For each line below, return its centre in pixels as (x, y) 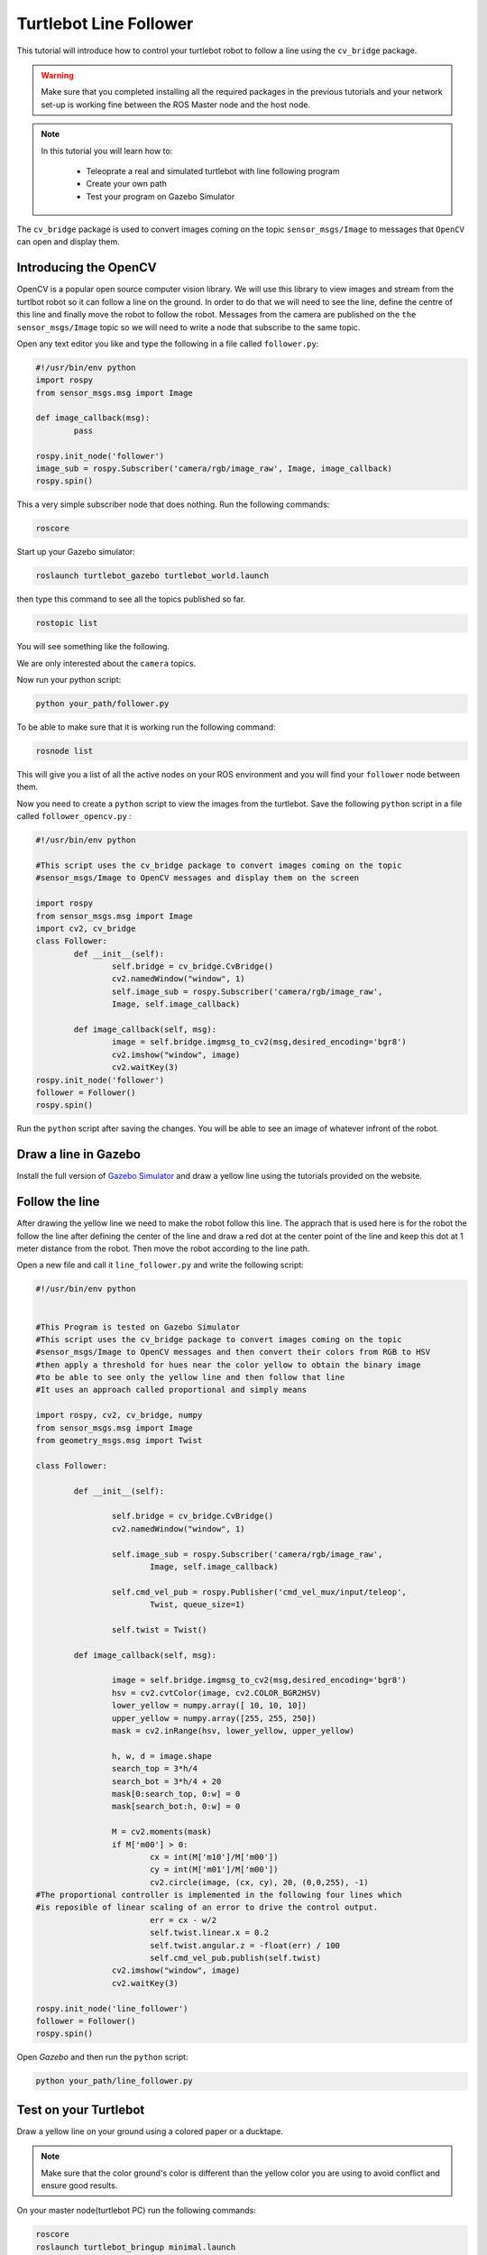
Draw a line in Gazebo (79, 1155)
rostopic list (67, 623)
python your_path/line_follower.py (114, 2081)
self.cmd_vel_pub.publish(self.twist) (235, 1958)
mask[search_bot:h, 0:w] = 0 (176, 1807)
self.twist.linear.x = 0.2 (209, 1933)
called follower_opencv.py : (74, 816)
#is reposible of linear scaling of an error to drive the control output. (207, 1907)
